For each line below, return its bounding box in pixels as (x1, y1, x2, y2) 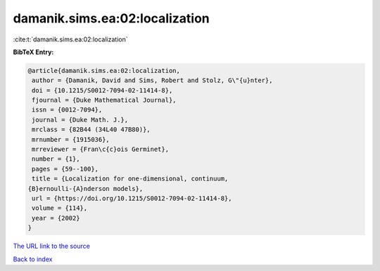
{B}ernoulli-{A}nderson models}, (27, 185, 144, 192)
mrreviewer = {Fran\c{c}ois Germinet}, (32, 145, 169, 154)
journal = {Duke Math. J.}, (32, 116, 129, 124)
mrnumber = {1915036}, (32, 135, 110, 143)
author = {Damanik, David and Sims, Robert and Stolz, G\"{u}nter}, (32, 77, 273, 84)
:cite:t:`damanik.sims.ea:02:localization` (13, 35, 128, 44)
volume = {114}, (32, 204, 88, 212)
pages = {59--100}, (32, 165, 99, 173)
